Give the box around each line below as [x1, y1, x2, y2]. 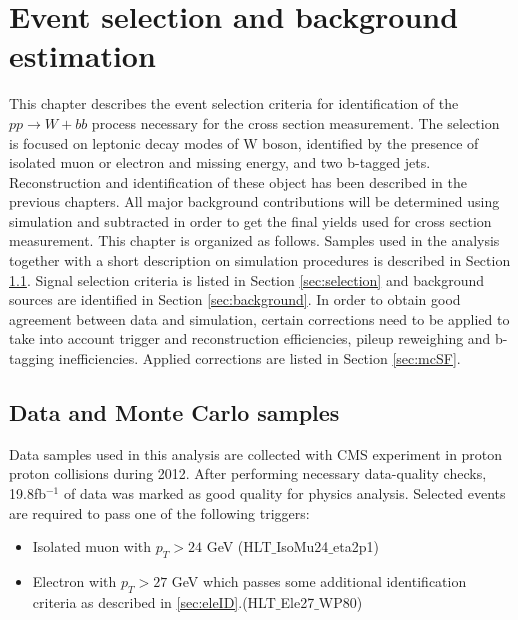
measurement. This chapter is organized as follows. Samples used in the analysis [9, 230, 500, 251]
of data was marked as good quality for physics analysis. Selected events [63, 483, 506, 504]
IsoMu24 [276, 536, 329, 557]
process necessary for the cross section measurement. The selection [91, 112, 500, 133]
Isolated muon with [32, 536, 152, 557]
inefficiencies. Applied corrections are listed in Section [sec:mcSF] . [58, 348, 461, 369]
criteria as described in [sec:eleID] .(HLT [32, 591, 276, 612]
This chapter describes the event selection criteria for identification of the [9, 93, 459, 114]
